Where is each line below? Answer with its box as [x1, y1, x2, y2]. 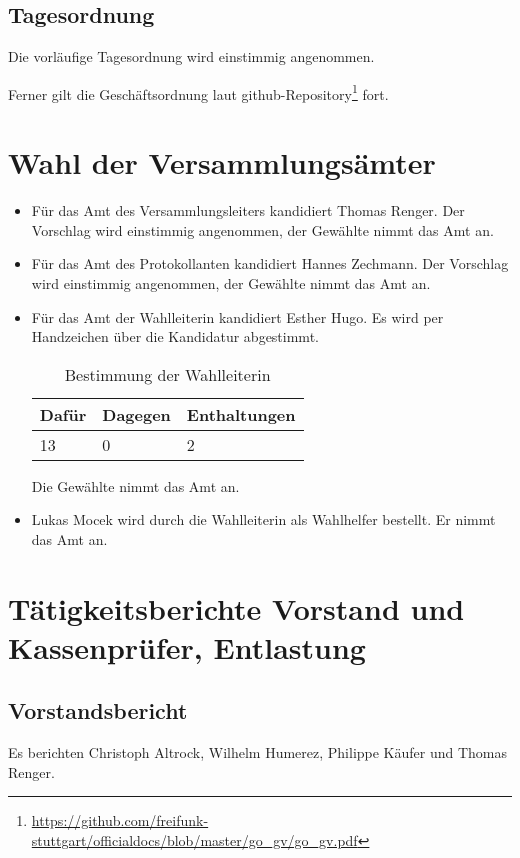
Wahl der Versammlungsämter [8, 142, 436, 183]
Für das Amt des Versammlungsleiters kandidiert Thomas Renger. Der [31, 200, 465, 221]
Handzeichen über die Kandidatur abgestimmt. [31, 326, 319, 347]
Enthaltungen [186, 402, 296, 426]
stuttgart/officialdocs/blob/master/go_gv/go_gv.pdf [31, 830, 358, 851]
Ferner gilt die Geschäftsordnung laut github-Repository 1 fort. [8, 80, 389, 104]
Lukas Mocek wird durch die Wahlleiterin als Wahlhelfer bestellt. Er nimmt [31, 509, 496, 530]
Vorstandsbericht [8, 695, 188, 726]
